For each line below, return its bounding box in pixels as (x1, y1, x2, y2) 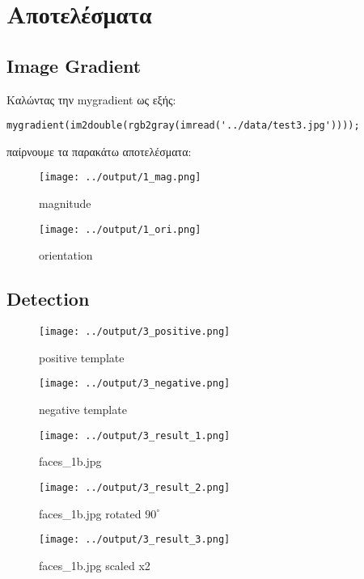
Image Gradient (6, 53, 142, 78)
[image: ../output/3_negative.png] (39, 378, 231, 390)
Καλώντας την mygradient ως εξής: (6, 91, 176, 108)
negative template (39, 401, 127, 418)
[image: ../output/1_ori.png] (39, 223, 201, 235)
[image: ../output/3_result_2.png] (39, 481, 231, 493)
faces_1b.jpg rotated (39, 505, 142, 522)
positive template (39, 349, 125, 366)
